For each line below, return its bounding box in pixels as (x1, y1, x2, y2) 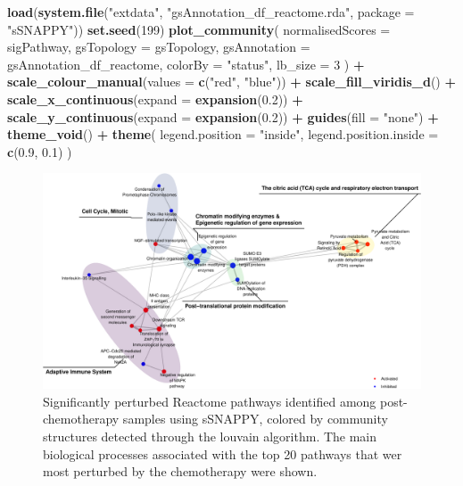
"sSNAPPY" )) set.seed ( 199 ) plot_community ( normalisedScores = (7, 20, 391, 38)
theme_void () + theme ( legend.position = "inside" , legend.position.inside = (7, 125, 439, 144)
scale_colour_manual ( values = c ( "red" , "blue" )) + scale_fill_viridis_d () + (7, 72, 456, 91)
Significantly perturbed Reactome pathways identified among (43, 391, 376, 410)
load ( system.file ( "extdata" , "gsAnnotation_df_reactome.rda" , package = (7, 3, 415, 21)
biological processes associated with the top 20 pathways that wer (43, 444, 402, 463)
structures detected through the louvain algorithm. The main (43, 426, 377, 445)
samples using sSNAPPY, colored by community (122, 409, 388, 428)
